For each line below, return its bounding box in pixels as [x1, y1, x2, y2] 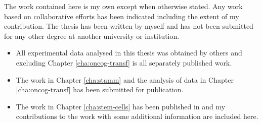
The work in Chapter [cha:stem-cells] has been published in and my [16, 101, 226, 111]
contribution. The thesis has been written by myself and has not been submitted [4, 21, 253, 31]
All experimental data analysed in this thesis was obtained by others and [16, 47, 242, 58]
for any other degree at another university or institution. [4, 30, 180, 41]
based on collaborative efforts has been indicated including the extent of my [4, 11, 239, 21]
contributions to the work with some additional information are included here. [16, 111, 258, 121]
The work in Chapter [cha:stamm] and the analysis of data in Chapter [16, 74, 234, 85]
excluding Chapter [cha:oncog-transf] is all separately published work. [16, 57, 232, 68]
